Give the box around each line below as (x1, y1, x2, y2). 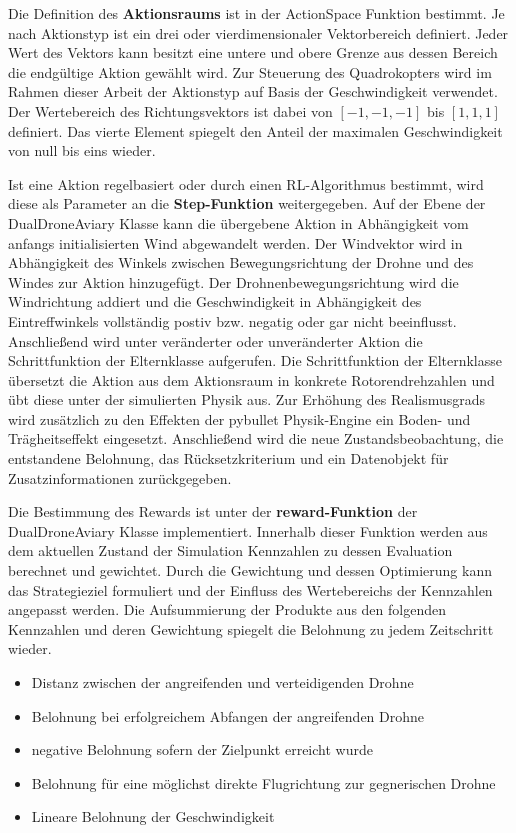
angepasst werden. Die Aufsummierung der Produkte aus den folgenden (8, 599, 446, 620)
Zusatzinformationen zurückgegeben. (8, 467, 232, 488)
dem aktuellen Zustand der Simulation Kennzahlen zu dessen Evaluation (8, 540, 453, 561)
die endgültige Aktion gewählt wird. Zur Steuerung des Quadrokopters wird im (8, 61, 492, 82)
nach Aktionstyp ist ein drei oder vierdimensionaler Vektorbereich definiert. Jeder (8, 22, 509, 43)
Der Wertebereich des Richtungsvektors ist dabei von (8, 100, 333, 121)
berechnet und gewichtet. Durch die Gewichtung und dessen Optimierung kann (8, 560, 492, 581)
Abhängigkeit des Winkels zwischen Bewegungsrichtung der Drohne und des (8, 252, 474, 273)
